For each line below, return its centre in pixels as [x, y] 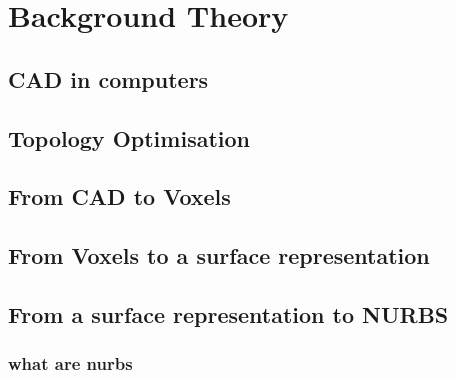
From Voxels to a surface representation [219, 255]
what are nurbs [70, 363]
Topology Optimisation [129, 137]
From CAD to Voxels [119, 196]
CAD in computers [108, 78]
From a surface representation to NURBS [228, 313]
